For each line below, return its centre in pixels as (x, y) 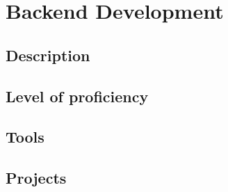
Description (48, 55)
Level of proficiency (77, 96)
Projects (36, 178)
